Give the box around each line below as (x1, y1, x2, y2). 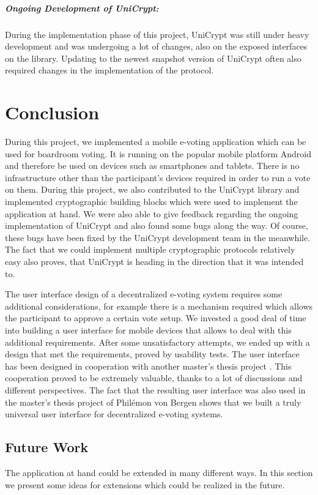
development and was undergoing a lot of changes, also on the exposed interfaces (5, 40, 308, 53)
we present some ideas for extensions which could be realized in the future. (5, 478, 285, 491)
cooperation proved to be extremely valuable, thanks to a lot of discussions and (5, 371, 303, 384)
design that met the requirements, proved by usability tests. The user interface (5, 348, 300, 360)
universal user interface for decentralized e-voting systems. (5, 408, 223, 420)
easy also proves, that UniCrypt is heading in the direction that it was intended (5, 255, 304, 267)
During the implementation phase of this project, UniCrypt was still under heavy (5, 28, 309, 40)
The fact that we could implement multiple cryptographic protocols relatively (5, 243, 295, 256)
